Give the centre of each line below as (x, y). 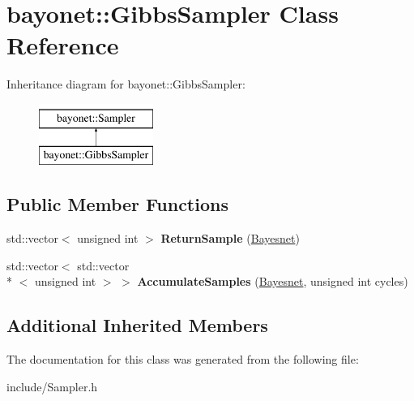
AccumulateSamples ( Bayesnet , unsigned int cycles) (273, 281)
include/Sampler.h (52, 386)
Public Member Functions (117, 204)
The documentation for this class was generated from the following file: (183, 359)
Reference (63, 45)
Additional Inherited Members (137, 325)
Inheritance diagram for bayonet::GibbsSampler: (126, 84)
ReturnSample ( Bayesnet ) (230, 238)
